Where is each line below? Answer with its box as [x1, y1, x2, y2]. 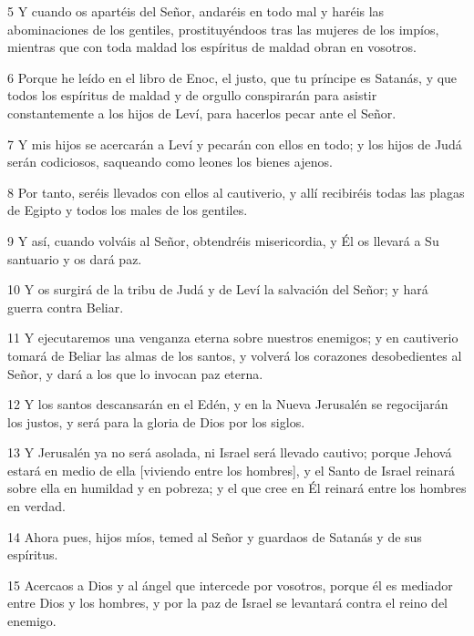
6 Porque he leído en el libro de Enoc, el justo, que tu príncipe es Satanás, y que [7, 67, 458, 87]
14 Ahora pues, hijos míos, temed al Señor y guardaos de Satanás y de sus [7, 527, 422, 546]
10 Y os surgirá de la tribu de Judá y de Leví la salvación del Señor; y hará [7, 280, 428, 299]
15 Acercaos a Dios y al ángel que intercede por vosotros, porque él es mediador [7, 575, 453, 594]
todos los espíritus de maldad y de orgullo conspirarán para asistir [7, 86, 377, 105]
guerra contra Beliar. [7, 297, 124, 316]
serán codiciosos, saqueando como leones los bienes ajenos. [7, 152, 333, 171]
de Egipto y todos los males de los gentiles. [7, 200, 248, 220]
